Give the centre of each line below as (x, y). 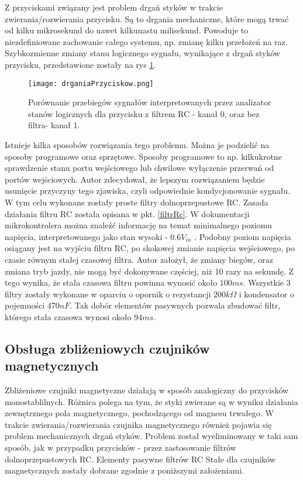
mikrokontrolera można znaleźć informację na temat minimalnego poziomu (138, 225)
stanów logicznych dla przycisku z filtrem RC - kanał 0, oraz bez (144, 113)
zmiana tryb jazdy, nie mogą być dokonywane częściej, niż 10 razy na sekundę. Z (149, 271)
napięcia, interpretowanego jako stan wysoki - (86, 236)
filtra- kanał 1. (54, 125)
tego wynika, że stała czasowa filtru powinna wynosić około (111, 282)
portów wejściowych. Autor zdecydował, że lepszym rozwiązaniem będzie (135, 179)
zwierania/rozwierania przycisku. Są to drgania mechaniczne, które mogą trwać (147, 18)
